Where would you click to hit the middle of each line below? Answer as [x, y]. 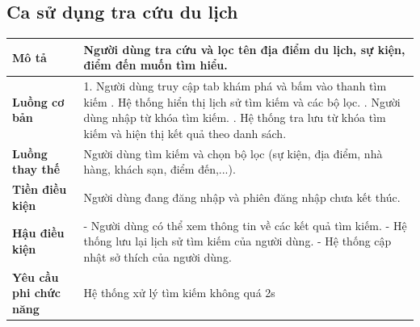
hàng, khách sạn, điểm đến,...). [160, 169]
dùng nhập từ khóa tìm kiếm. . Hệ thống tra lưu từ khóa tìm [235, 117]
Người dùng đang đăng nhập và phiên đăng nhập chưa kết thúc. [242, 197]
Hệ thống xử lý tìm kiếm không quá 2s [179, 293]
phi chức [36, 293]
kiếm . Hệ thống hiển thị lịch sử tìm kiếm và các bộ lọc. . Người [242, 101]
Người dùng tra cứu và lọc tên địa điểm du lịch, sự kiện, [244, 49]
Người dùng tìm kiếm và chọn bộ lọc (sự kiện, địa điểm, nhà [233, 153]
